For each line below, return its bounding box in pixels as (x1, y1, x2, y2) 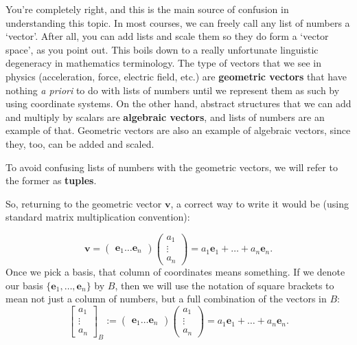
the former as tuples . (5, 173, 97, 188)
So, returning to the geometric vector (5, 196, 162, 210)
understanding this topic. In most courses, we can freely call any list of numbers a (5, 15, 350, 30)
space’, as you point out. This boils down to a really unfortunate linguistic (5, 42, 319, 56)
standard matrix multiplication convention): (5, 210, 190, 224)
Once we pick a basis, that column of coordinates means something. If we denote (5, 264, 345, 278)
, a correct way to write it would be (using (170, 196, 349, 210)
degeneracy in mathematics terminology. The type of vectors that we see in (5, 56, 321, 70)
